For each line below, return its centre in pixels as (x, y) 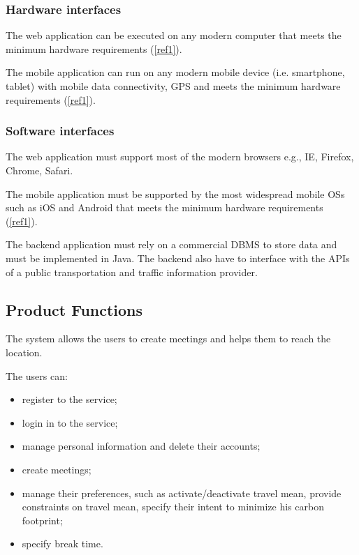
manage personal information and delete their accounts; (141, 446)
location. (24, 352)
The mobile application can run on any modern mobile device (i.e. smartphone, (175, 72)
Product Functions (74, 309)
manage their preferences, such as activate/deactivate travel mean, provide (182, 493)
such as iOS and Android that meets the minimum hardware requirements (164, 207)
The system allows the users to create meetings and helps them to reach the (168, 339)
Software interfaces (60, 131)
